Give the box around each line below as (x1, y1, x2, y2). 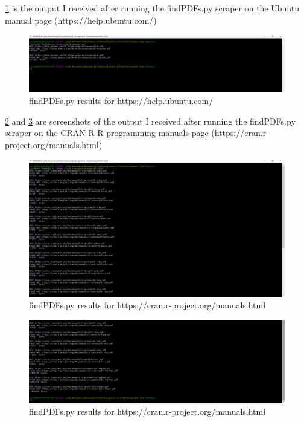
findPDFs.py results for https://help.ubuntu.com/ (29, 94, 214, 107)
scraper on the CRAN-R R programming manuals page (5, 126, 209, 139)
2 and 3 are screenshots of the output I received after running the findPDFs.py (5, 114, 296, 127)
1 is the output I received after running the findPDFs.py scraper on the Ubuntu (5, 2, 299, 14)
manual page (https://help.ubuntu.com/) (5, 13, 157, 26)
